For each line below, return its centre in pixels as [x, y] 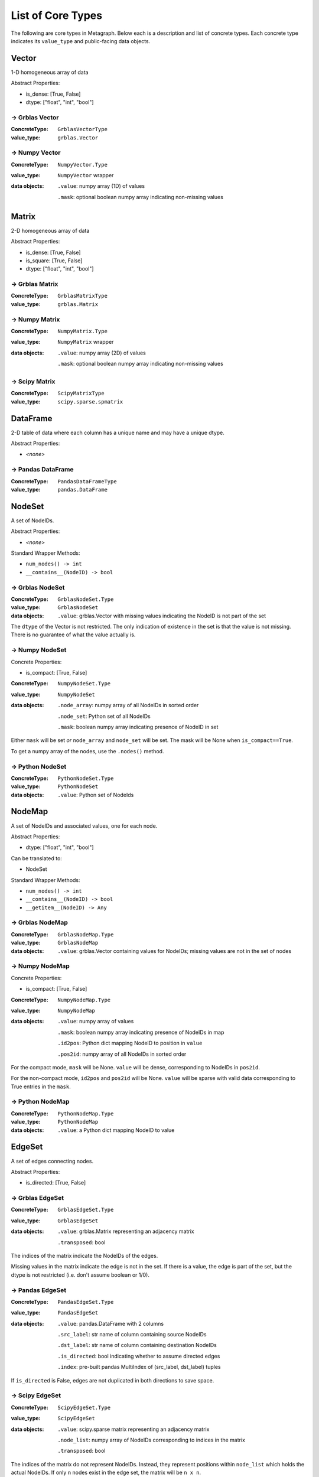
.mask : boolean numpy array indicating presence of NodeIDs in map [141, 1032]
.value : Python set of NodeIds [96, 795]
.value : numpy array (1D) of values [101, 186]
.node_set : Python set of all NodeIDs [104, 716]
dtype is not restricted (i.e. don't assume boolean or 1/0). [80, 1275]
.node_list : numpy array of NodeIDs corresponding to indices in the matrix [151, 1440]
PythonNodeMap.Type [86, 1113]
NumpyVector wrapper [86, 175]
